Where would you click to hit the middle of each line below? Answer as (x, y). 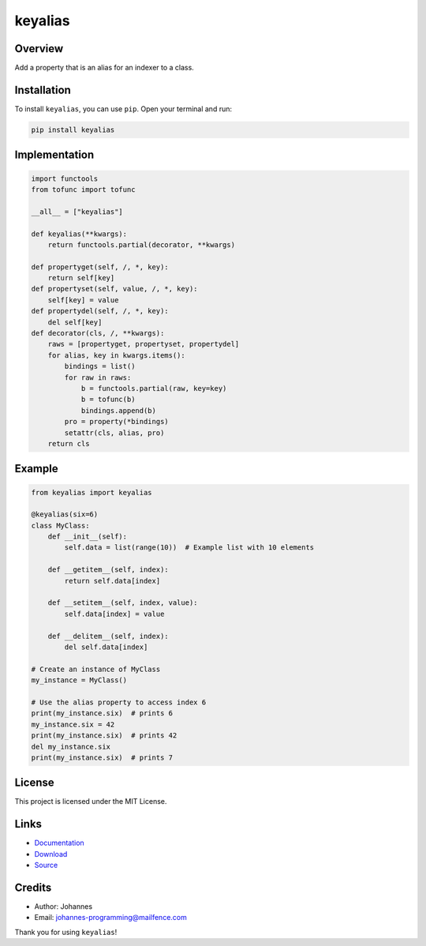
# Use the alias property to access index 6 (119, 702)
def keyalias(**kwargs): (79, 234)
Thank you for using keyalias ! (66, 932)
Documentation (59, 843)
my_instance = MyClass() (79, 680)
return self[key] (81, 278)
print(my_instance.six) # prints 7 (102, 757)
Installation (43, 90)
